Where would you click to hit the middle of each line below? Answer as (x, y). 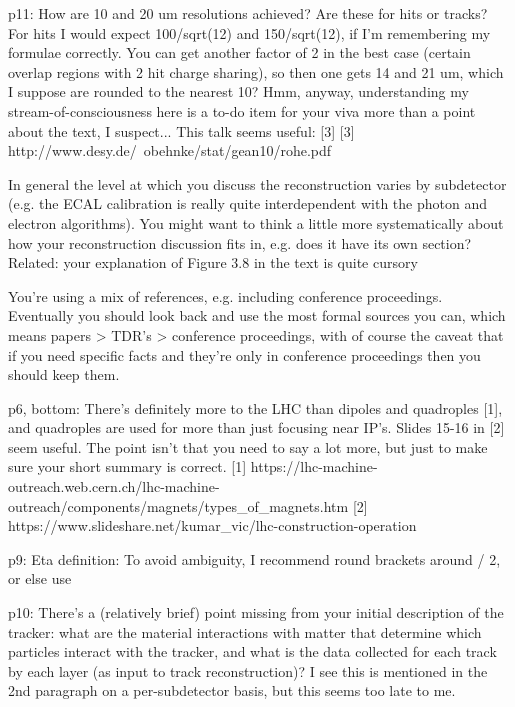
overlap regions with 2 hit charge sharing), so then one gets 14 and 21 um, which (256, 71)
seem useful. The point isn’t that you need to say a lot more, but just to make (248, 446)
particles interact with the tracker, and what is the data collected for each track (252, 651)
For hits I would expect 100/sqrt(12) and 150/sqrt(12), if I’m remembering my (249, 32)
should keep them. (64, 374)
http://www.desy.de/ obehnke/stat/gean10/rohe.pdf (170, 150)
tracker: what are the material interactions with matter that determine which (245, 631)
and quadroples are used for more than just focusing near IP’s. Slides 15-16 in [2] (256, 427)
